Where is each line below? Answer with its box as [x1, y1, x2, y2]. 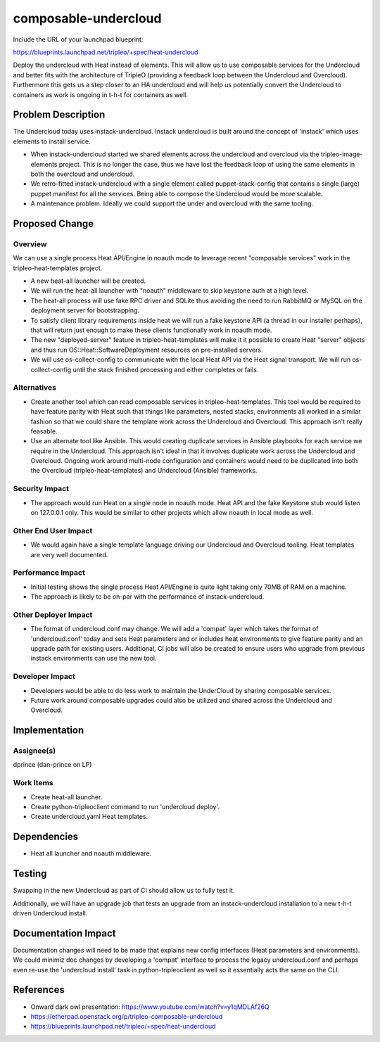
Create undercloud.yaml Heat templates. [30, 813, 148, 821]
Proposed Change [13, 217, 94, 229]
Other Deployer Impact [13, 609, 93, 619]
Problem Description [13, 109, 106, 121]
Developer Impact [13, 672, 75, 682]
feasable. [30, 426, 58, 436]
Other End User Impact [13, 526, 93, 535]
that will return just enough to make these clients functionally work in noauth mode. [30, 326, 272, 334]
